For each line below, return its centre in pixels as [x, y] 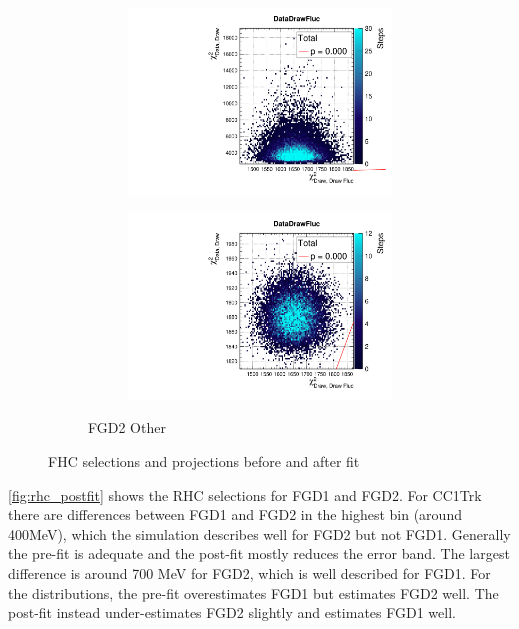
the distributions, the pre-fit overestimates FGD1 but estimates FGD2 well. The [253, 592]
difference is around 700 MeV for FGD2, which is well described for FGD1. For [249, 572]
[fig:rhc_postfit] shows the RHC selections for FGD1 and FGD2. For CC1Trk [245, 494]
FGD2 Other [127, 427]
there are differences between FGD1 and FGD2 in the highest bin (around [235, 514]
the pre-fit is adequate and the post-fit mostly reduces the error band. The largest [259, 553]
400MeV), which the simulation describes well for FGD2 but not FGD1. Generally [259, 533]
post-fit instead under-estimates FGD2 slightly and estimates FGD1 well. [232, 612]
